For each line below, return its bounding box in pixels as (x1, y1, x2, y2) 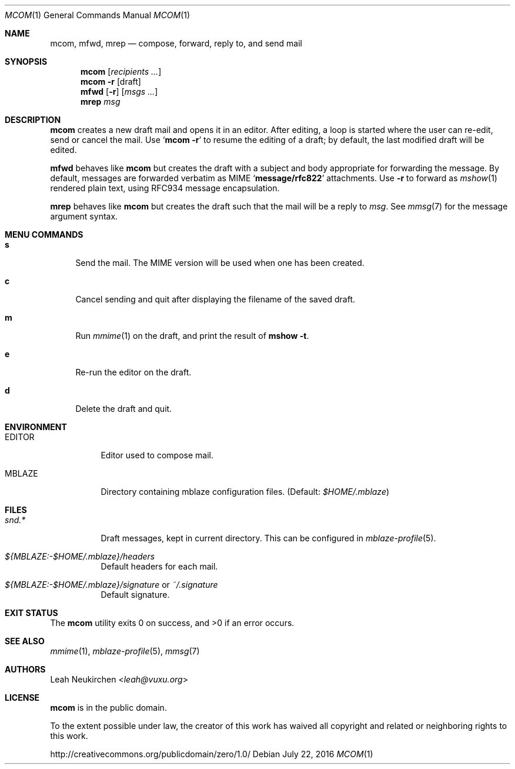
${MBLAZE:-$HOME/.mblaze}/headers (5, 551, 155, 561)
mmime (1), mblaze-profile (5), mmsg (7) (50, 646, 200, 656)
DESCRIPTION (5, 115, 61, 125)
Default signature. (101, 590, 170, 600)
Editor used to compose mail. (101, 450, 213, 460)
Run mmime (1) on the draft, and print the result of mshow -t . (75, 331, 309, 341)
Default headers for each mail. (101, 561, 218, 571)
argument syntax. (50, 211, 118, 221)
